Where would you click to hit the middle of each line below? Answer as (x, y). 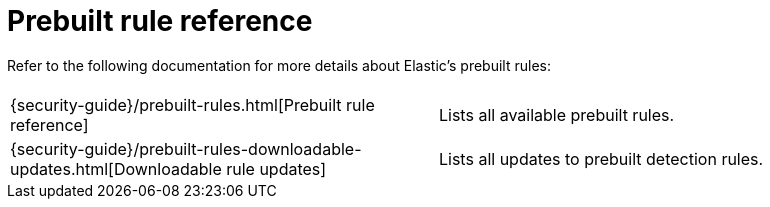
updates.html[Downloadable (116, 168)
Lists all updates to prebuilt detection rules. (601, 158)
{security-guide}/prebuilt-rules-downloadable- (186, 148)
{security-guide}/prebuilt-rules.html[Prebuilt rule (192, 104)
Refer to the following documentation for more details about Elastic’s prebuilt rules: (279, 65)
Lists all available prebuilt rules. (557, 114)
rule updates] (276, 168)
